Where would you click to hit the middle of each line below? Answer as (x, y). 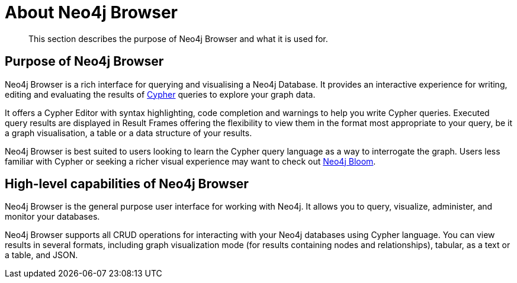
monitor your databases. (52, 217)
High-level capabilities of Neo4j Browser (127, 184)
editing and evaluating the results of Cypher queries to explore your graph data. (160, 94)
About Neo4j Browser (91, 12)
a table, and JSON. (41, 255)
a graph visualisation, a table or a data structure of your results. (129, 133)
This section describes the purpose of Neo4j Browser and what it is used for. (178, 38)
